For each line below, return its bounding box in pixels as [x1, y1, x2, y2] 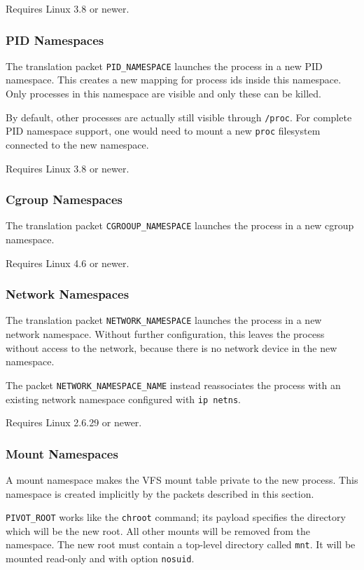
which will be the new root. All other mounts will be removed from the [6, 523, 310, 538]
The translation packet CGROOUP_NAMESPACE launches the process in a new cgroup [6, 218, 354, 233]
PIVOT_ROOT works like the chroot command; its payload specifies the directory [6, 510, 346, 524]
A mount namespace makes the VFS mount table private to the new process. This [6, 473, 358, 487]
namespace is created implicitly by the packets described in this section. [6, 486, 314, 501]
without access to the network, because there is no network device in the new [6, 340, 337, 355]
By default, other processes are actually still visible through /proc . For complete [6, 109, 352, 124]
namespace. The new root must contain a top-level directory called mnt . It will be [6, 537, 356, 552]
